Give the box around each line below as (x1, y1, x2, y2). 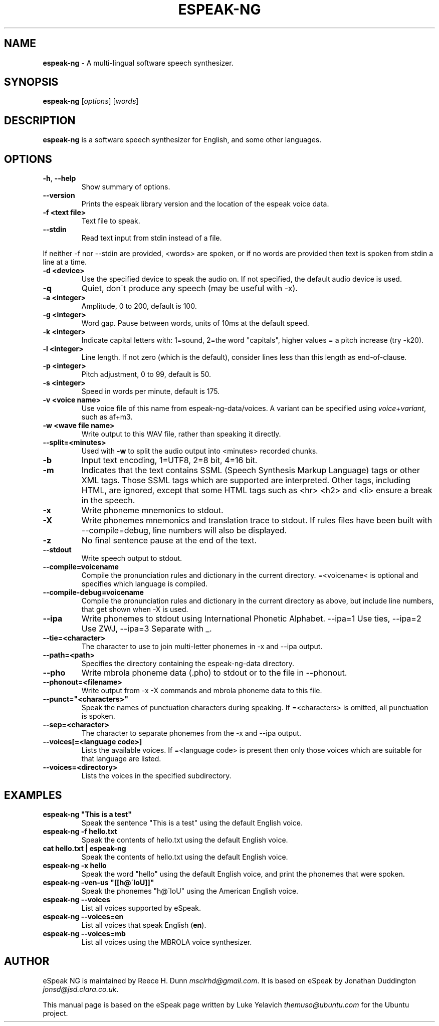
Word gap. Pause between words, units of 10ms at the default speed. (81, 319, 309, 328)
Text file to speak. (81, 217, 140, 226)
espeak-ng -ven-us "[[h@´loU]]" (43, 878, 154, 887)
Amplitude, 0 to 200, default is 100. (81, 302, 197, 311)
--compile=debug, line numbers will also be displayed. (81, 525, 287, 536)
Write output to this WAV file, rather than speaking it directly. (81, 430, 281, 439)
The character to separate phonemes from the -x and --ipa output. (81, 729, 301, 738)
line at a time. (43, 258, 87, 267)
